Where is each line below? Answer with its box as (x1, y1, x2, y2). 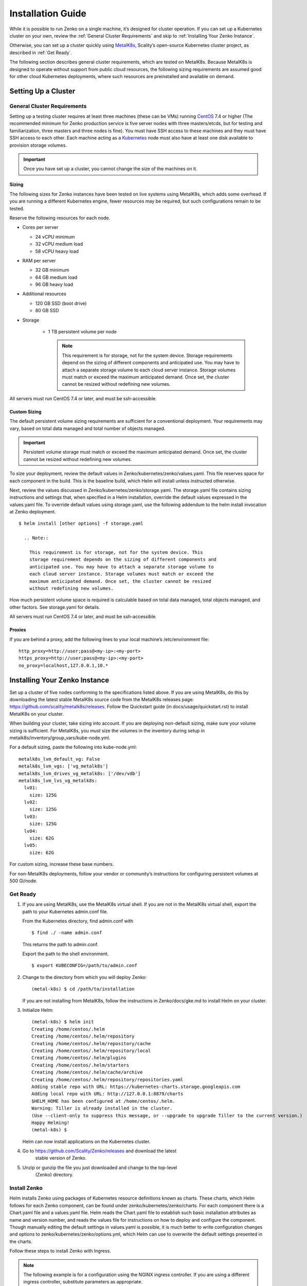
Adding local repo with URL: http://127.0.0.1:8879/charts (31, 1091, 184, 1097)
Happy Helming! (31, 1119, 70, 1126)
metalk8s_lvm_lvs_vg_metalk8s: (19, 777, 98, 783)
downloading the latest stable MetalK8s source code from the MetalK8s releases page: (9, 696, 194, 702)
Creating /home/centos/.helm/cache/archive (31, 1069, 143, 1075)
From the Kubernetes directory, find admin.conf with (22, 918, 134, 924)
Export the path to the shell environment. (22, 951, 109, 957)
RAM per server (22, 257, 56, 263)
